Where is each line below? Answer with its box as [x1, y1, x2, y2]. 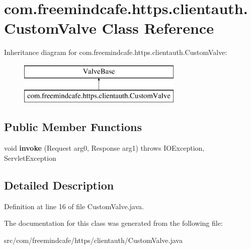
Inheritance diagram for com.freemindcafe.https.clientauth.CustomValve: [4, 47, 227, 57]
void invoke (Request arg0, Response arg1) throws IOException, [4, 143, 205, 153]
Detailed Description [4, 177, 114, 193]
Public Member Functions [4, 119, 142, 135]
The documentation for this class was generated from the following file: [4, 218, 223, 228]
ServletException [4, 152, 56, 163]
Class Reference [102, 18, 214, 38]
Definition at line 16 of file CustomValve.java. [4, 201, 144, 211]
